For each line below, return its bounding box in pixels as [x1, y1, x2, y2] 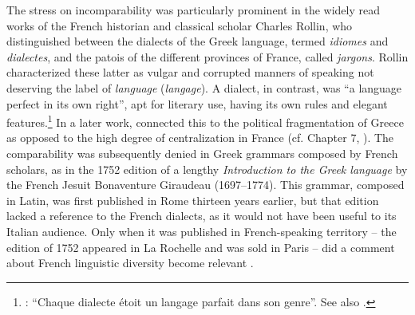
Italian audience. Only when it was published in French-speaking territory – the [6, 222, 397, 239]
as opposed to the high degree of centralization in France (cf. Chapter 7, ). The [6, 129, 394, 146]
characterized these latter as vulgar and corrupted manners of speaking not [6, 64, 374, 81]
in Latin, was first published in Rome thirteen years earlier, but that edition [6, 191, 379, 208]
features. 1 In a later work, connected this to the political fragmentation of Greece [6, 112, 404, 130]
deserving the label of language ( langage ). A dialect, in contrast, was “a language [6, 79, 402, 96]
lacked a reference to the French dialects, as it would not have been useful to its [6, 207, 397, 224]
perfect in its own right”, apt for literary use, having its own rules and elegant [6, 95, 388, 112]
